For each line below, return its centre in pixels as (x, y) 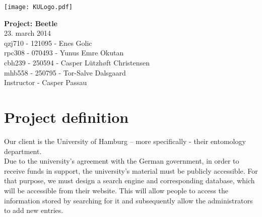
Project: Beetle (31, 23)
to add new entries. (34, 210)
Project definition (67, 117)
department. (23, 151)
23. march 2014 (27, 33)
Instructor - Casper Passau (46, 82)
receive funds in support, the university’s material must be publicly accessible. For (131, 170)
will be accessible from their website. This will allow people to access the (116, 190)
